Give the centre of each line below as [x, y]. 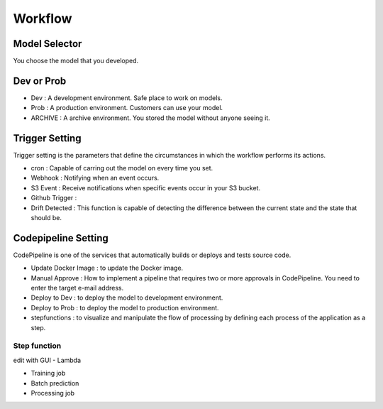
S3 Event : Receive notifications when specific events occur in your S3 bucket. [146, 187]
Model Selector [48, 44]
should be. [46, 218]
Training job [48, 373]
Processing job [52, 393]
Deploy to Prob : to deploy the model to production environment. [125, 307]
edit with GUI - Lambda [47, 360]
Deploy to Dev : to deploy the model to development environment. [127, 298]
